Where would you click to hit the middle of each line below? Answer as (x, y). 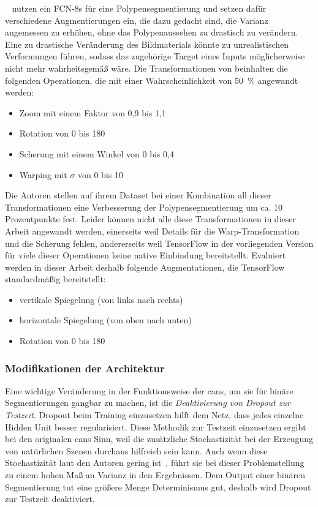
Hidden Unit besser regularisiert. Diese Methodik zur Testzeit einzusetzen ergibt (156, 426)
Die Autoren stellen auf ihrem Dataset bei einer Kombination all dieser (138, 195)
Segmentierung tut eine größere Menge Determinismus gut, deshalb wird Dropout (158, 486)
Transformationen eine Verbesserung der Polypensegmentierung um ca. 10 (144, 207)
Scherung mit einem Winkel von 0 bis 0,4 (97, 153)
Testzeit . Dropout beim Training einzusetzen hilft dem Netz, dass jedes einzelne (154, 415)
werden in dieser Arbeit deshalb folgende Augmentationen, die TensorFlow (145, 267)
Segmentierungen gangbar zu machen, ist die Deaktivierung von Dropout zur (148, 403)
